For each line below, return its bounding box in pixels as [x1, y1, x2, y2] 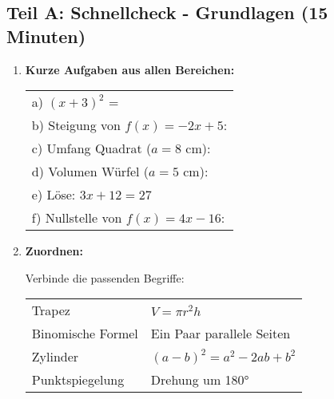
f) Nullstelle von [31, 208, 122, 227]
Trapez [31, 301, 70, 320]
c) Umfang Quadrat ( [31, 139, 152, 158]
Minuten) [6, 23, 86, 48]
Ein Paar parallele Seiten [150, 324, 291, 343]
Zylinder [31, 347, 79, 366]
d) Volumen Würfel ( [31, 162, 149, 181]
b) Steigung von [31, 116, 121, 135]
